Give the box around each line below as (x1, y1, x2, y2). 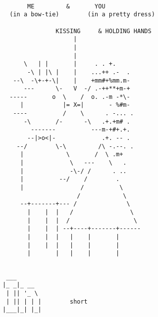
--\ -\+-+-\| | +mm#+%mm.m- (13, 77, 130, 84)
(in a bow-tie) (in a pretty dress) (9, 11, 155, 18)
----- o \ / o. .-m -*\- (9, 93, 130, 100)
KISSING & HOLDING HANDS (55, 27, 152, 35)
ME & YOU (27, 2, 105, 10)
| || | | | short (6, 298, 88, 305)
